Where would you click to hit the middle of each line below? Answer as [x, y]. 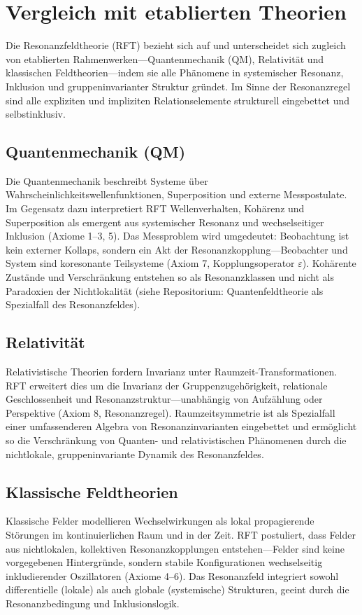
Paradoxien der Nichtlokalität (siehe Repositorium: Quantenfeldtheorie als [165, 290]
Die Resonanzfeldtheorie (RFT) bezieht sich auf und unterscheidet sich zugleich [176, 45]
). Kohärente [329, 263]
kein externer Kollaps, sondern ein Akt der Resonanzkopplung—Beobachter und [177, 249]
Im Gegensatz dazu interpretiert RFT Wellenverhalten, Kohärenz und [155, 208]
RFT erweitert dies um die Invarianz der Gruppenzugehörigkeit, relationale [167, 385]
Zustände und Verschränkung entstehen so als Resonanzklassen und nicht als [170, 277]
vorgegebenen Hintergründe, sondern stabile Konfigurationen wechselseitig [164, 562]
